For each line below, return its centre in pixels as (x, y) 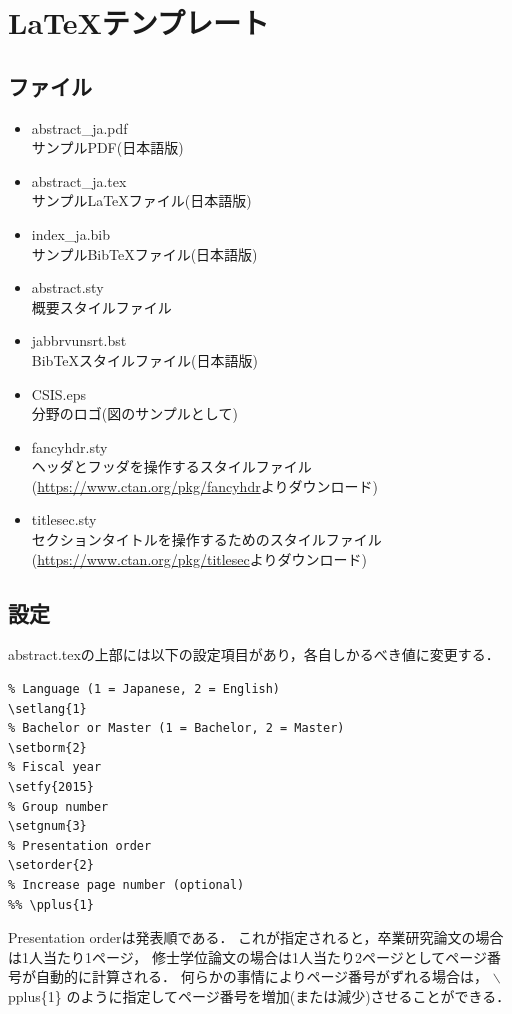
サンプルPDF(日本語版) (107, 147)
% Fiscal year (55, 767)
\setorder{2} (51, 865)
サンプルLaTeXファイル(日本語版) (141, 200)
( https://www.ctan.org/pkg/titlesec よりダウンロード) (199, 558)
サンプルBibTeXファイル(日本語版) (144, 253)
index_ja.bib (71, 233)
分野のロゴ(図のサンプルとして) (134, 413)
